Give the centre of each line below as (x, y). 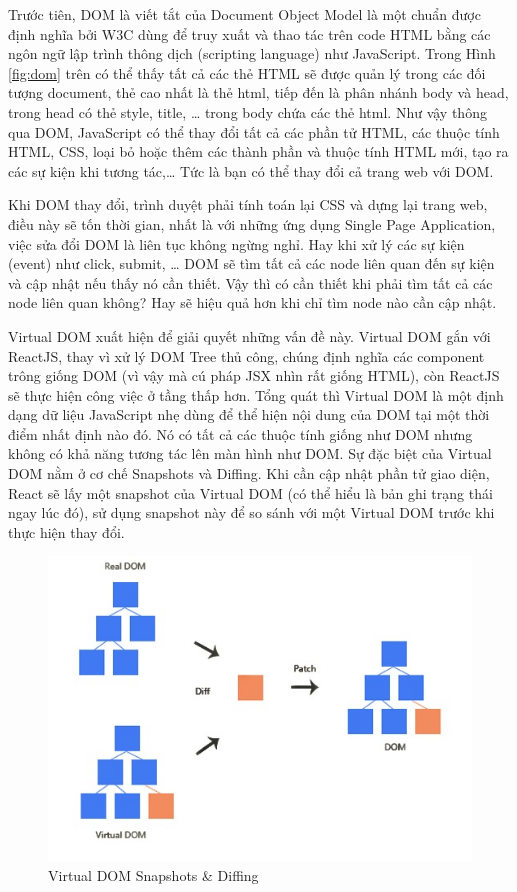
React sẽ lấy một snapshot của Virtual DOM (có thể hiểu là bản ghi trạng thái (250, 492)
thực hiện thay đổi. (66, 531)
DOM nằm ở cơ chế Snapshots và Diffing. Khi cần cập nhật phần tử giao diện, (249, 473)
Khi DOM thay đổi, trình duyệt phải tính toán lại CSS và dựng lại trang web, (248, 204)
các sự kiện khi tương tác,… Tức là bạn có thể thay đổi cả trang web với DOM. (251, 170)
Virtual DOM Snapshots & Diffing (153, 874)
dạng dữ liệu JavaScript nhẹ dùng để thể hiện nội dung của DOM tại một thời (249, 414)
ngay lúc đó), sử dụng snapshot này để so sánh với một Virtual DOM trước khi (251, 512)
